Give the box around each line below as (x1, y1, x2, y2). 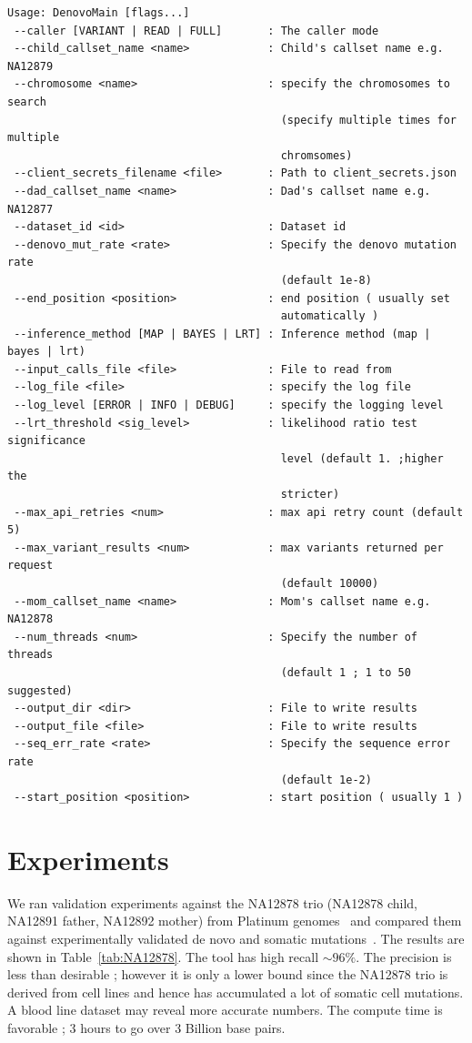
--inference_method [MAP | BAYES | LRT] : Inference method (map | (14, 327, 431, 340)
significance (7, 434, 85, 448)
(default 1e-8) (280, 273, 372, 287)
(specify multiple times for (280, 113, 457, 127)
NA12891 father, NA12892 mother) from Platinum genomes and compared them (7, 911, 462, 930)
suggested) (7, 684, 73, 697)
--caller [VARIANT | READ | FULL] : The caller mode (14, 24, 379, 37)
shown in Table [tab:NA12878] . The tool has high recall (7, 947, 319, 966)
